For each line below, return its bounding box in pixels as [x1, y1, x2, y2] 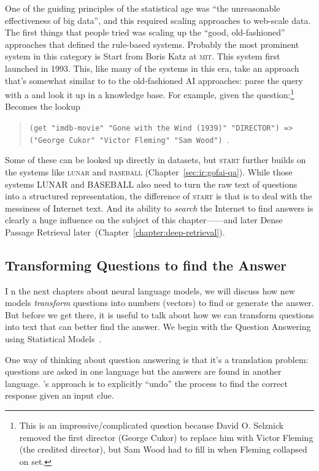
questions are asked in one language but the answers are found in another [5, 365, 282, 378]
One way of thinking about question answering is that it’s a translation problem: [5, 353, 309, 366]
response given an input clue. [5, 389, 114, 402]
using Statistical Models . [5, 332, 102, 345]
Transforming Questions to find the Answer [5, 255, 287, 274]
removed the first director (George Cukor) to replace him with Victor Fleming [19, 431, 313, 443]
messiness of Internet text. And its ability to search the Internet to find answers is [5, 201, 313, 214]
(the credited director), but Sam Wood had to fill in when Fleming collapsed [19, 443, 307, 456]
